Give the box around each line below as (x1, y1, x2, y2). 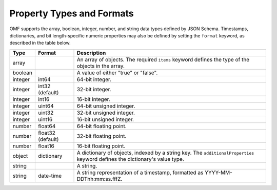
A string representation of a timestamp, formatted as (76, 169, 204, 176)
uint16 (37, 116, 53, 123)
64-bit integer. (76, 76, 112, 83)
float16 (37, 142, 55, 150)
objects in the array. (76, 62, 125, 69)
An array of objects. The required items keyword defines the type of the (76, 56, 250, 63)
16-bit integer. (76, 95, 110, 102)
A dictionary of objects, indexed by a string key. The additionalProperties (76, 149, 254, 156)
